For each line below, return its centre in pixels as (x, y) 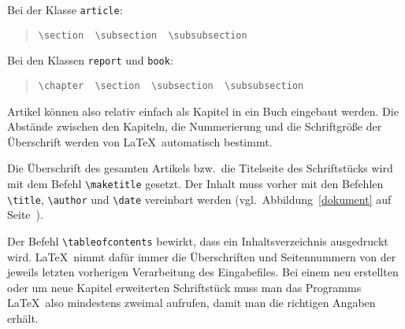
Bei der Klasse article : (65, 9)
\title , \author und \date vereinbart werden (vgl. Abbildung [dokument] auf (199, 199)
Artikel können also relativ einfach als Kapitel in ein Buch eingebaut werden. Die (203, 111)
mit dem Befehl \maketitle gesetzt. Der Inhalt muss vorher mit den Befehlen (195, 183)
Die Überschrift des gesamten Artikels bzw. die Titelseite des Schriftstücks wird (200, 168)
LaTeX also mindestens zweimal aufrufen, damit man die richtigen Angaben (191, 303)
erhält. (23, 318)
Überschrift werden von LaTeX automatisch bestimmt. (140, 141)
